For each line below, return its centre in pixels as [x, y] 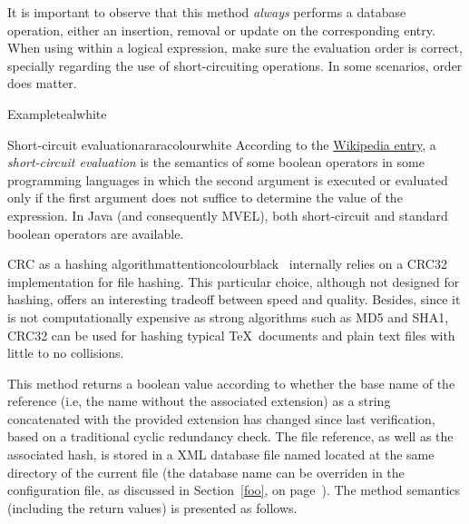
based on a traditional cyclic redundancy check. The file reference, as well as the [230, 436]
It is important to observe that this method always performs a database [207, 12]
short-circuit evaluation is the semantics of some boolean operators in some [216, 162]
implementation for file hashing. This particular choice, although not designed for [234, 281]
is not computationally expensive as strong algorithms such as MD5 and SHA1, [228, 316]
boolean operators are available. [96, 233]
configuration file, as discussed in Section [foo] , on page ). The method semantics [234, 490]
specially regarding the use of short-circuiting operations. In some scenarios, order [235, 65]
